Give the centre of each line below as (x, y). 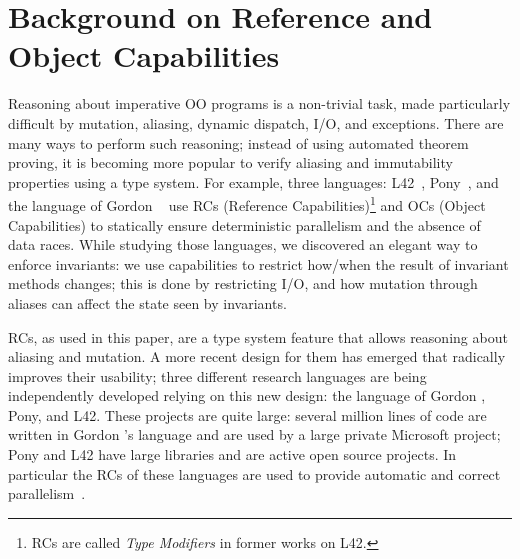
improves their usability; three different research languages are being (217, 375)
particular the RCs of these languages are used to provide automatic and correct (254, 473)
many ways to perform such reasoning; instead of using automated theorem (238, 142)
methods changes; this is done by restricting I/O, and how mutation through (243, 283)
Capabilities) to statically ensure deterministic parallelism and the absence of (244, 224)
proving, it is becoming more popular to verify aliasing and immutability (230, 162)
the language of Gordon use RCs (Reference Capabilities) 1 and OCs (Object (247, 203)
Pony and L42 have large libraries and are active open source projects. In (232, 454)
